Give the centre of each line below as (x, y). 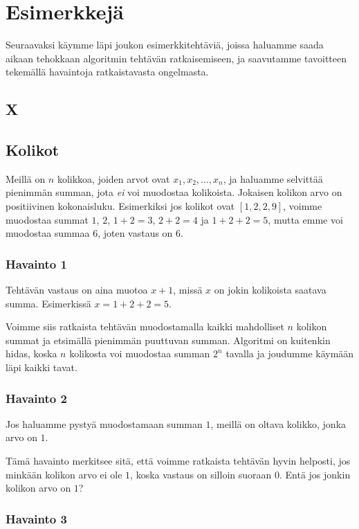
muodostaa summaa (48, 233)
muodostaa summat (47, 219)
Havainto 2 (36, 398)
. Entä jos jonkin (315, 474)
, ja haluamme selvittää (273, 178)
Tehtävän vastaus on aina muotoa (77, 290)
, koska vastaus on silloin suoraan (201, 474)
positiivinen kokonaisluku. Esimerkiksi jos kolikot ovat (120, 206)
